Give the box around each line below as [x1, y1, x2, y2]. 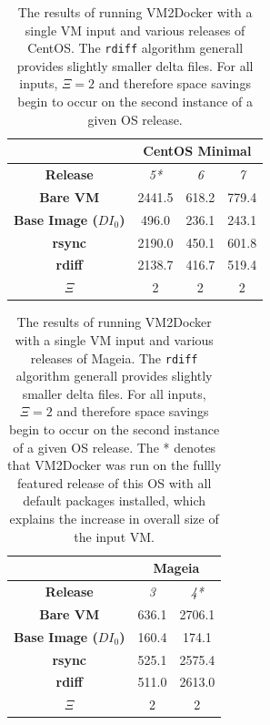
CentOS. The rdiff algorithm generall [27, 38, 244, 57]
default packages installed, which [23, 491, 206, 510]
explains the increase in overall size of [9, 508, 219, 527]
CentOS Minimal [143, 141, 252, 160]
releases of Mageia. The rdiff [30, 348, 198, 367]
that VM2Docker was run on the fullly [7, 455, 222, 475]
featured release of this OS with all [16, 473, 212, 492]
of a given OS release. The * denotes [13, 437, 216, 456]
